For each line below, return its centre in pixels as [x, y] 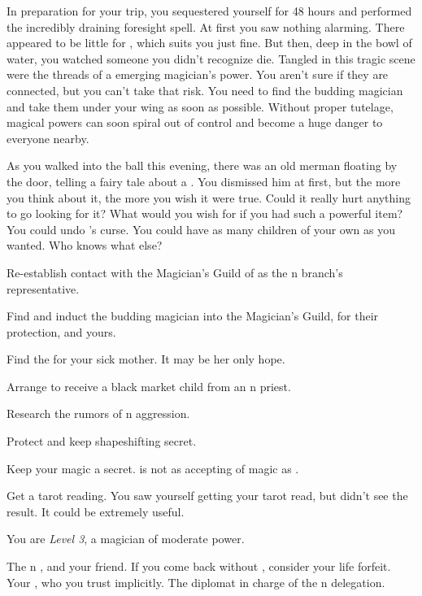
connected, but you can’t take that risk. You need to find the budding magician [205, 90]
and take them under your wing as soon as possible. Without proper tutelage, [200, 106]
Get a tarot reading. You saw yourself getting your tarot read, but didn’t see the [207, 496]
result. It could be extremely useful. [96, 511]
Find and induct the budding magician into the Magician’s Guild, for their [193, 316]
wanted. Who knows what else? [85, 245]
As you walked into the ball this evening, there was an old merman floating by [202, 165]
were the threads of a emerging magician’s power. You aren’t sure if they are [198, 74]
